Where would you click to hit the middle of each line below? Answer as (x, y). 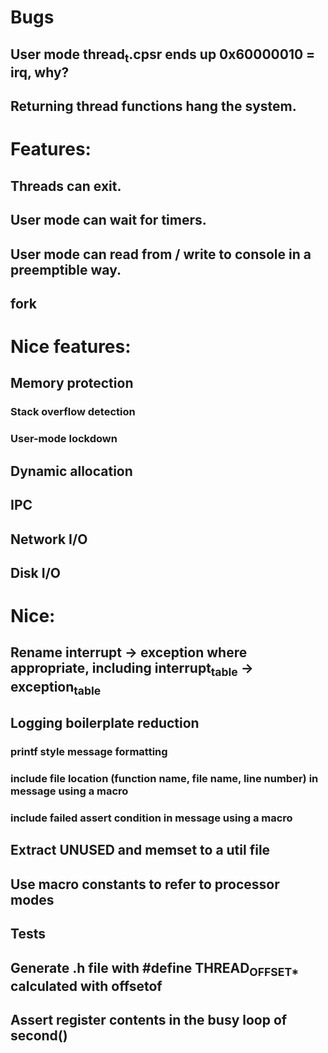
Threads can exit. (66, 186)
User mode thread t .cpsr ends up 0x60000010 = (163, 55)
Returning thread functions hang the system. (153, 106)
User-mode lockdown (64, 439)
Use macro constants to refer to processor (145, 884)
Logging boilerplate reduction (105, 723)
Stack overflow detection (73, 412)
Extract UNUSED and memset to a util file (140, 850)
